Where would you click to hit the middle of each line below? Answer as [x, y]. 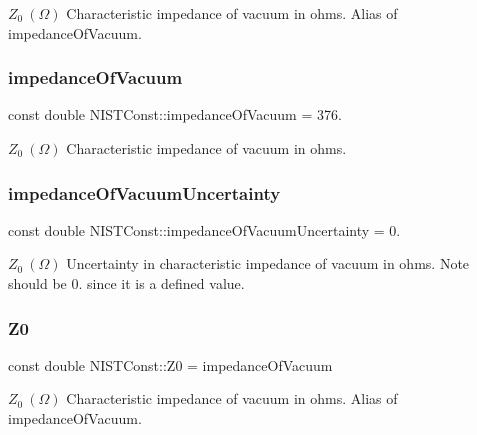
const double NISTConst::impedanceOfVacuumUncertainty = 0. [204, 229]
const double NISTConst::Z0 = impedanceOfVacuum [170, 364]
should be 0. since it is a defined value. [126, 283]
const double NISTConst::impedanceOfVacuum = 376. [175, 114]
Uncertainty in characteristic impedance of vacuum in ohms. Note [268, 263]
